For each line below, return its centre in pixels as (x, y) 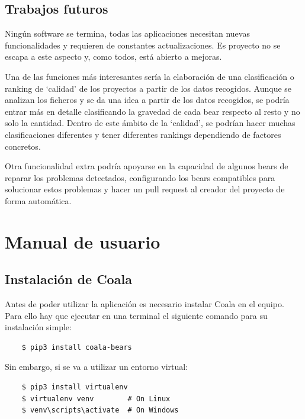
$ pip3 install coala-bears (77, 347)
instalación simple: (38, 327)
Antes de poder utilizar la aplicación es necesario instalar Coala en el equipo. (145, 304)
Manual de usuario (83, 241)
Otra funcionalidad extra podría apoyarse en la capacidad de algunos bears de (147, 166)
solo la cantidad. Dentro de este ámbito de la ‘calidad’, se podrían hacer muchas (150, 123)
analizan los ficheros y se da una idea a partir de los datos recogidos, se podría (147, 100)
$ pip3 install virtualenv (75, 387)
